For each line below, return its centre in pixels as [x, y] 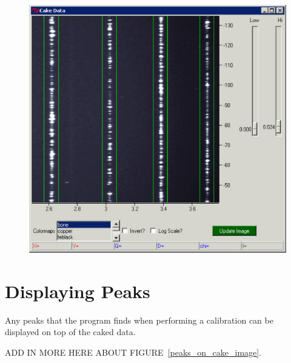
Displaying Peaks [78, 291]
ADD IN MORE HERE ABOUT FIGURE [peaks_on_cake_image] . [133, 352]
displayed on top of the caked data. [70, 332]
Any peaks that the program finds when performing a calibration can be [139, 320]
